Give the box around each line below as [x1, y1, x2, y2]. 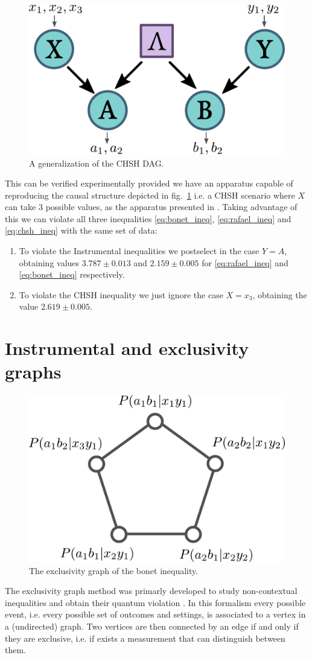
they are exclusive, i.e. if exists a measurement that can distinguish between [5, 631, 285, 644]
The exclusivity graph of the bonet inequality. [29, 564, 199, 577]
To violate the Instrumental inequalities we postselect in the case [19, 244, 259, 257]
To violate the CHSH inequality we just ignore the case [19, 288, 223, 301]
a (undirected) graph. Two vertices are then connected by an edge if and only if [5, 619, 299, 632]
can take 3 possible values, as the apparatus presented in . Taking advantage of [5, 200, 298, 213]
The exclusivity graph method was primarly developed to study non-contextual [5, 584, 298, 597]
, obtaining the [252, 288, 307, 301]
